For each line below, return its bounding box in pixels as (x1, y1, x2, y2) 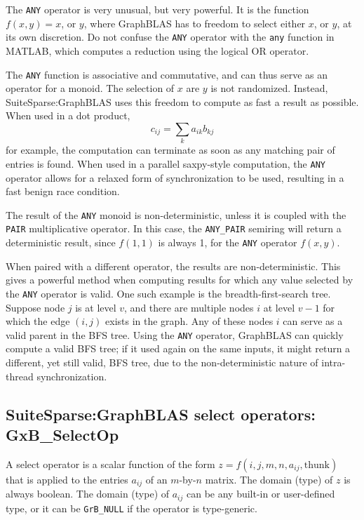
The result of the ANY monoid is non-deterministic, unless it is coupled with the (6, 207, 346, 222)
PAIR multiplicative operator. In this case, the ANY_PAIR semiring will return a (6, 221, 342, 236)
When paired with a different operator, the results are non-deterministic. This (6, 258, 341, 273)
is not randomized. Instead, (210, 81, 328, 95)
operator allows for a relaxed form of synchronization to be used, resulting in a (6, 170, 344, 185)
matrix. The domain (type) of (205, 472, 333, 486)
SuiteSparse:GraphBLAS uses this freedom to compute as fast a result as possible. (6, 94, 359, 109)
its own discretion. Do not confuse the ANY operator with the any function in (6, 29, 335, 44)
